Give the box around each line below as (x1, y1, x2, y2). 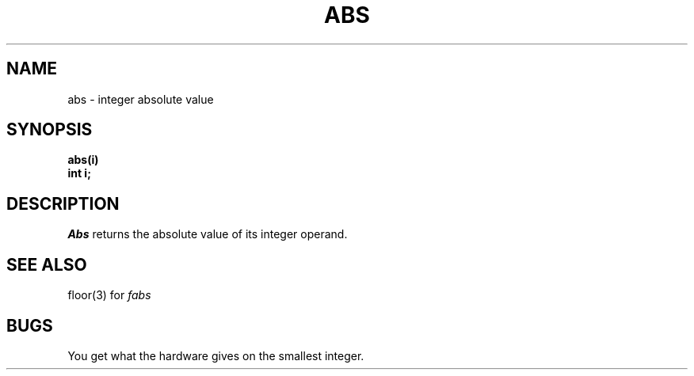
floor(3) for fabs (67, 288, 151, 302)
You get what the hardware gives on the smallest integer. (67, 348, 364, 363)
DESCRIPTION (6, 193, 120, 214)
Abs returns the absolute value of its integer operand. (67, 227, 348, 241)
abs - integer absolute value (67, 92, 214, 106)
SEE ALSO (6, 254, 87, 275)
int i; (67, 166, 91, 180)
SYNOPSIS (6, 120, 93, 140)
